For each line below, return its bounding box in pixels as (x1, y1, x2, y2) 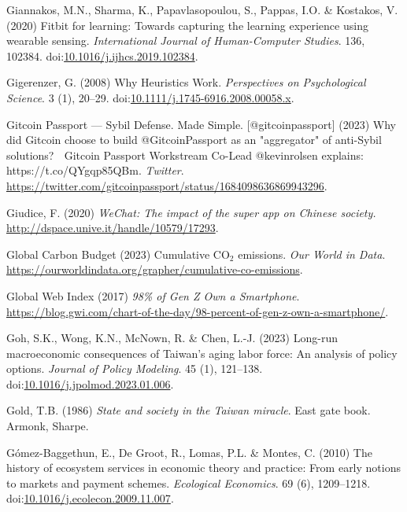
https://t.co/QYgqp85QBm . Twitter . (6, 162, 184, 179)
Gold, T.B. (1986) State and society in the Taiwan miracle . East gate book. (6, 402, 371, 418)
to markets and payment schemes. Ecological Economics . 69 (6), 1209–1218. (6, 474, 371, 491)
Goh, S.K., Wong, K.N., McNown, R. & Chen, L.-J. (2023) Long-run (6, 330, 338, 346)
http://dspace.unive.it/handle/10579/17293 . (6, 219, 219, 236)
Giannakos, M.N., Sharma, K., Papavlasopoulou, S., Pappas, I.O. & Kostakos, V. (6, 2, 398, 17)
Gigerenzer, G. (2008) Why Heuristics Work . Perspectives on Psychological (6, 74, 366, 90)
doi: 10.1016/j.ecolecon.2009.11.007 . (6, 490, 174, 506)
